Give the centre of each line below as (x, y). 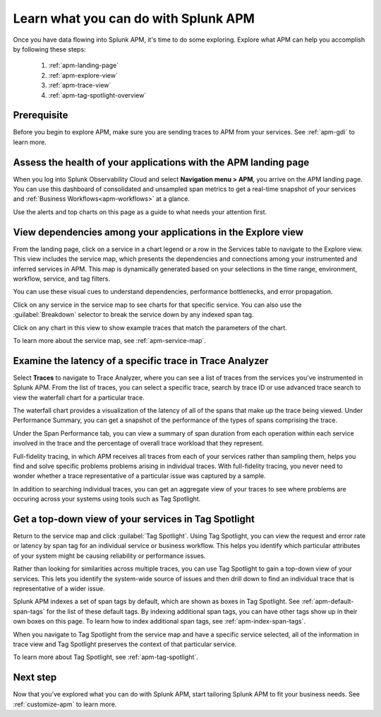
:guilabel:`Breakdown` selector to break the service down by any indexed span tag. (133, 315)
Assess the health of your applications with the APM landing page (161, 162)
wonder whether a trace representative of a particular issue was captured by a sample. (139, 476)
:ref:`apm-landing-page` (84, 65)
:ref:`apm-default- (327, 602)
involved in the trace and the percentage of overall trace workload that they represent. (138, 443)
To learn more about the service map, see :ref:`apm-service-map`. (109, 340)
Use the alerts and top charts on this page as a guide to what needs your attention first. (140, 211)
